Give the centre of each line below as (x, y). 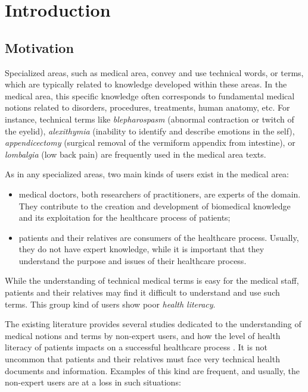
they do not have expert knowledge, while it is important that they (141, 249)
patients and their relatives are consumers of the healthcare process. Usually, (159, 237)
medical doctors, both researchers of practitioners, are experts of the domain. (160, 194)
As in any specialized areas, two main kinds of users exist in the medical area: (147, 174)
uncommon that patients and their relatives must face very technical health (142, 359)
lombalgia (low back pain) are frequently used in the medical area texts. (136, 154)
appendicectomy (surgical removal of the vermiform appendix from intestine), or (150, 142)
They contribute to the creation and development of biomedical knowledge (155, 206)
